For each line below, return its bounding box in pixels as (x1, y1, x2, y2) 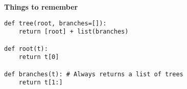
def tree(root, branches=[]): (4, 19, 107, 27)
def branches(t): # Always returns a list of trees (4, 70, 183, 78)
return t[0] (18, 53, 59, 61)
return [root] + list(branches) (18, 28, 129, 36)
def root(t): (4, 45, 48, 52)
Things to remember (4, 2, 78, 12)
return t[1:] (18, 79, 63, 86)
